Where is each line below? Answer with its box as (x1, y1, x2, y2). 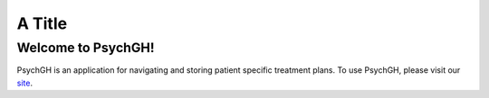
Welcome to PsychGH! (16, 40, 155, 56)
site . (16, 77, 34, 88)
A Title (16, 13, 68, 33)
